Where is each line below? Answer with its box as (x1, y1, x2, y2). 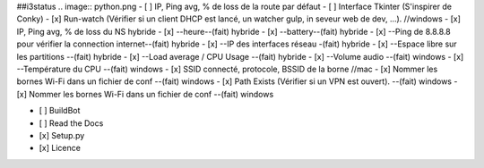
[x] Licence (39, 143, 81, 154)
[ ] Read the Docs (39, 117, 104, 129)
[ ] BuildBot (39, 105, 81, 116)
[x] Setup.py (39, 130, 85, 140)
